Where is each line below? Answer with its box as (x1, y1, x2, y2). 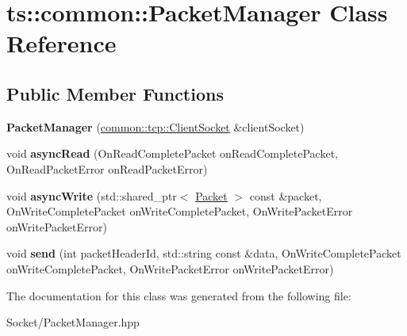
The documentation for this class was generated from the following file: (6, 287, 351, 304)
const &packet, (249, 187, 322, 204)
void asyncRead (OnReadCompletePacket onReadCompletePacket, (6, 145, 338, 162)
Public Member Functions (6, 81, 224, 105)
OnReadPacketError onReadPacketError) (6, 160, 208, 177)
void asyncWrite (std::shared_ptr (6, 187, 177, 204)
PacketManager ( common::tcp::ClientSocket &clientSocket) (6, 118, 305, 135)
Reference (6, 27, 117, 59)
